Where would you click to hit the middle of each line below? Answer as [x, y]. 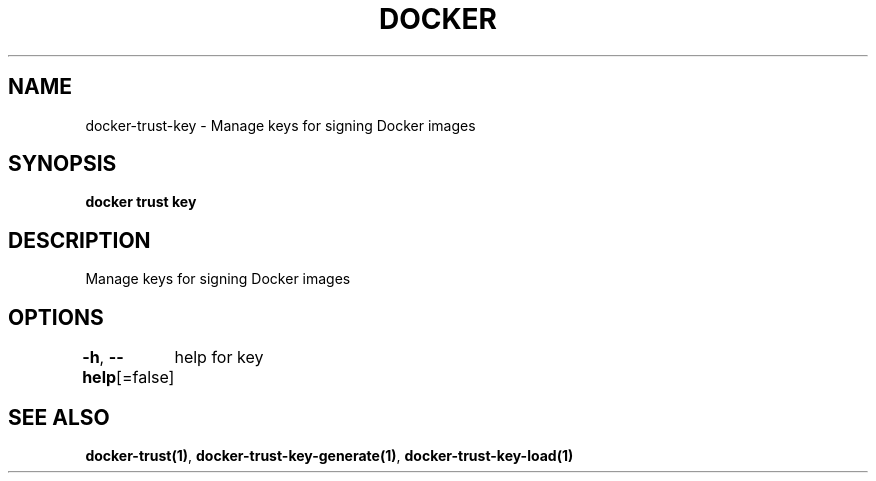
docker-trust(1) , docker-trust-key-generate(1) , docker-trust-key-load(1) [329, 455]
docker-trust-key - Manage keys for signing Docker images [280, 125]
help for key [219, 357]
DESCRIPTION [79, 240]
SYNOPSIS [62, 164]
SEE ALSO [59, 417]
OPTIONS [56, 317]
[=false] [145, 377]
